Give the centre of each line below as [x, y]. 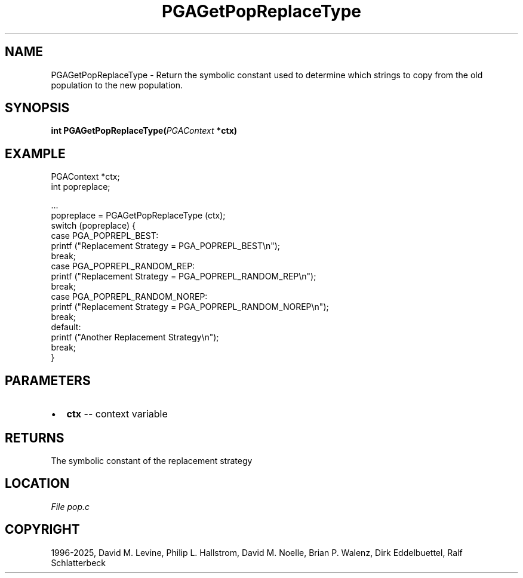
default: [66, 327]
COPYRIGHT [42, 530]
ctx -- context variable [117, 414]
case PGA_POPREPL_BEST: [105, 236]
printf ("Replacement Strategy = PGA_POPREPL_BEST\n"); [166, 246]
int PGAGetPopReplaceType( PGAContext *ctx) [144, 131]
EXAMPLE [35, 153]
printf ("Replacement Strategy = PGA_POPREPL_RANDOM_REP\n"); [184, 276]
